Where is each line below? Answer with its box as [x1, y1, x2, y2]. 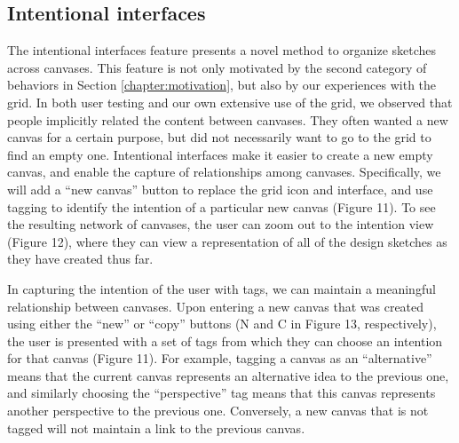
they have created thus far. [7, 249, 154, 268]
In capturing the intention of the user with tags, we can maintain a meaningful [7, 279, 436, 297]
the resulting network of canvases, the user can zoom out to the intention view [7, 215, 434, 233]
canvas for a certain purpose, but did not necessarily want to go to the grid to [7, 128, 431, 146]
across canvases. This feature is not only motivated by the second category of [7, 58, 427, 76]
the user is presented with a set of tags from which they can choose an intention [7, 331, 443, 350]
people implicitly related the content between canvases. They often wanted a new [7, 110, 448, 129]
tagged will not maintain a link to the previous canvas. [7, 418, 305, 437]
